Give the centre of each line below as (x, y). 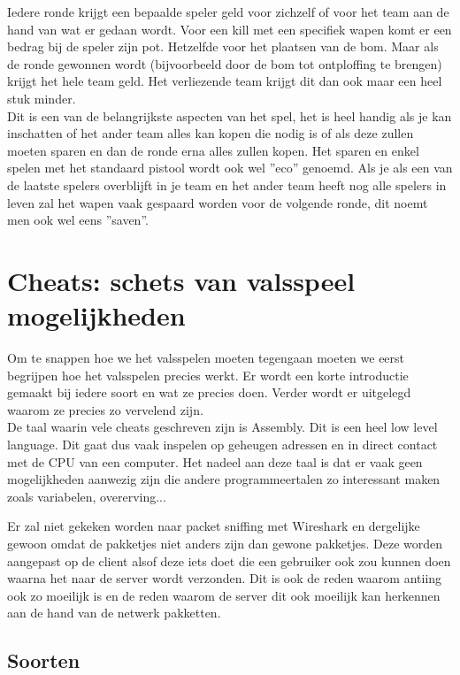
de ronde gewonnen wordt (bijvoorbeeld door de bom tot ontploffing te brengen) (225, 63)
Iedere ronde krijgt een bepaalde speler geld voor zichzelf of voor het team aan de (228, 12)
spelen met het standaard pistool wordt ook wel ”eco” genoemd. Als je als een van (230, 168)
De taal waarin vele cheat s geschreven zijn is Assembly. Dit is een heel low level (222, 427)
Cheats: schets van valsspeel (181, 280)
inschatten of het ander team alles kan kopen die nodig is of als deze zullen (211, 133)
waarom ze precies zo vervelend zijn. (105, 409)
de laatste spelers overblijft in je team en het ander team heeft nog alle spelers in (227, 184)
